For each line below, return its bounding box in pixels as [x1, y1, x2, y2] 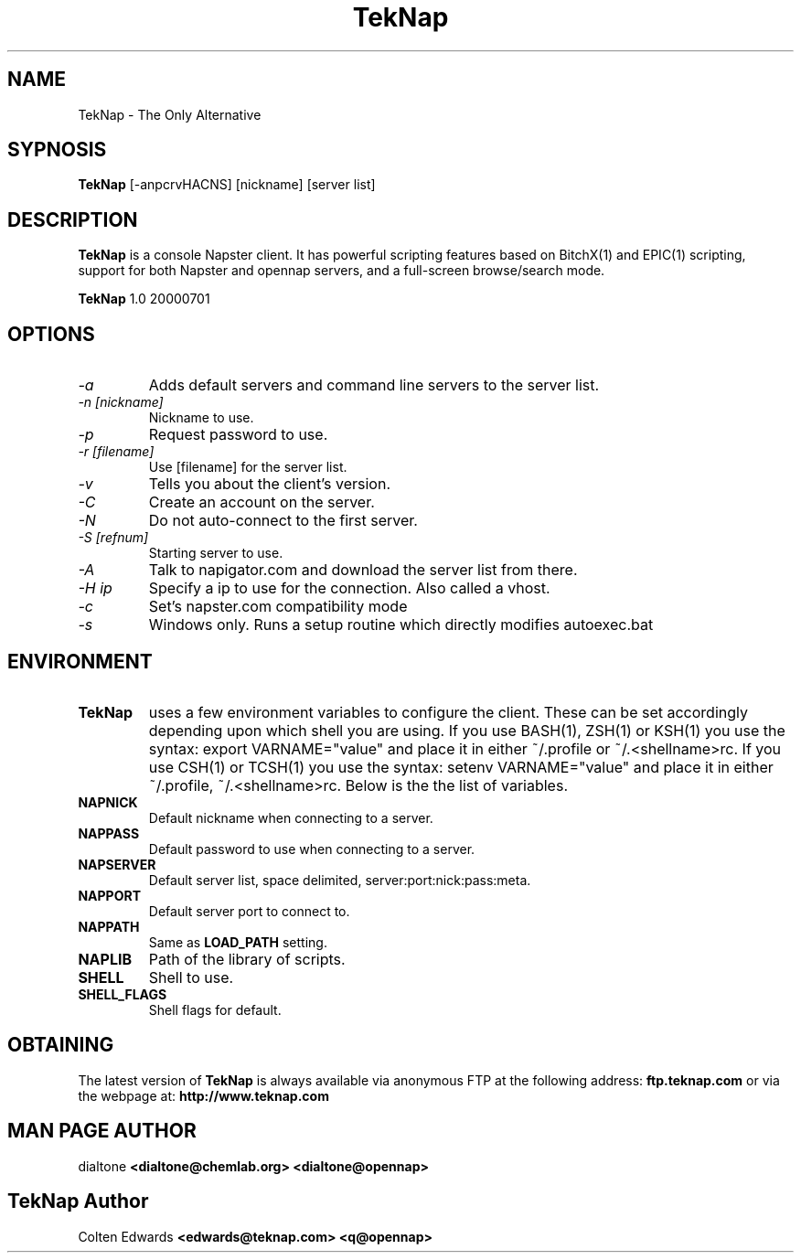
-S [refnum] [78, 529, 149, 546]
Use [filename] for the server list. [148, 459, 347, 475]
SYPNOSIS [7, 138, 107, 162]
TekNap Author [7, 1190, 149, 1213]
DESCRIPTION [7, 208, 138, 231]
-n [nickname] [78, 394, 164, 411]
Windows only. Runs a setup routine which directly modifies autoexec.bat [148, 615, 654, 635]
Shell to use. [148, 967, 234, 987]
